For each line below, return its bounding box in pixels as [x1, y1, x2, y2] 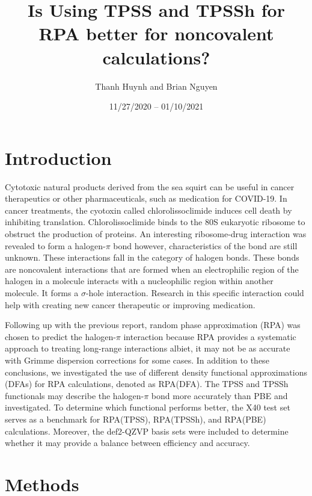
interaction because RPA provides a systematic [123, 330, 296, 343]
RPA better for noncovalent [38, 21, 274, 46]
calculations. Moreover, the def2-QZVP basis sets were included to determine [5, 424, 289, 437]
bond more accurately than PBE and [151, 389, 288, 401]
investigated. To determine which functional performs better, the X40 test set [5, 401, 290, 414]
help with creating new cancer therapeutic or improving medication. [5, 298, 255, 311]
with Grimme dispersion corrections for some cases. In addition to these [5, 353, 269, 366]
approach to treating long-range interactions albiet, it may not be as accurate [5, 342, 290, 355]
